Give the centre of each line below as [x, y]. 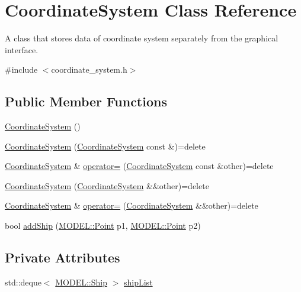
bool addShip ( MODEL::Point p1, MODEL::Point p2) [103, 226]
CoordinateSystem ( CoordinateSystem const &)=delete [105, 146]
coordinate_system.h [89, 69]
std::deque [23, 282]
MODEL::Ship [81, 282]
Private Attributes [63, 257]
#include [21, 69]
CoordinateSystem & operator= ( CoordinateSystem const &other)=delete [139, 166]
